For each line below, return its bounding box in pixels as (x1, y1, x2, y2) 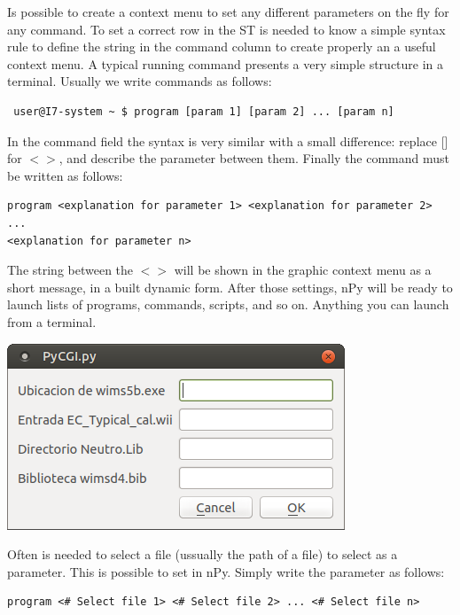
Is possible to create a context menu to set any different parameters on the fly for (7, 3, 449, 20)
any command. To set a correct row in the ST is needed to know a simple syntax (7, 19, 446, 38)
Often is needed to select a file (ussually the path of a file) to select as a (7, 545, 398, 564)
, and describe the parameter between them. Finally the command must (58, 149, 450, 167)
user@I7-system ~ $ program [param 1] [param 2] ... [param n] (13, 105, 394, 118)
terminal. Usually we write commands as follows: (7, 72, 272, 90)
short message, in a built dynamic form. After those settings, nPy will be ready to (7, 277, 453, 296)
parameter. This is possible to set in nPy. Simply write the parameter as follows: (7, 562, 445, 580)
